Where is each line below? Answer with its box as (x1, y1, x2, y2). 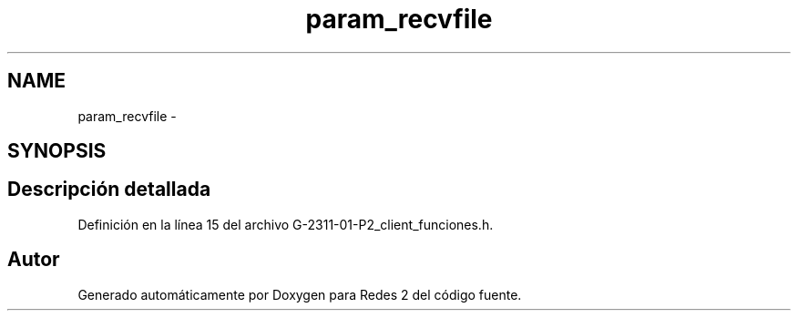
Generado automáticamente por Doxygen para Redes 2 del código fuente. (77, 286, 522, 303)
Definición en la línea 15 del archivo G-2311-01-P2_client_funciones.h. (77, 216, 494, 232)
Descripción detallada (7, 178, 211, 201)
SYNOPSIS (7, 139, 107, 163)
